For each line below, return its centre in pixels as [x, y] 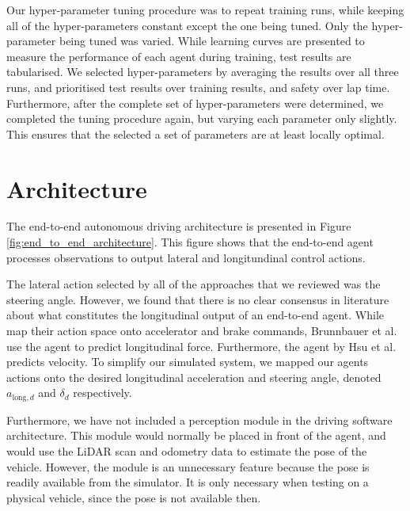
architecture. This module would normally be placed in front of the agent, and [196, 435]
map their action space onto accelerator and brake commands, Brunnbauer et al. [202, 331]
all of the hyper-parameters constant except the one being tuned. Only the [187, 25]
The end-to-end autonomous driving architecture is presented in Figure [179, 226]
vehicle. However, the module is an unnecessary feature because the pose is [188, 466]
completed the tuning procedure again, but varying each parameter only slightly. [202, 118]
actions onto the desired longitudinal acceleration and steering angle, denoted [194, 377]
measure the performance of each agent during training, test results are [179, 56]
